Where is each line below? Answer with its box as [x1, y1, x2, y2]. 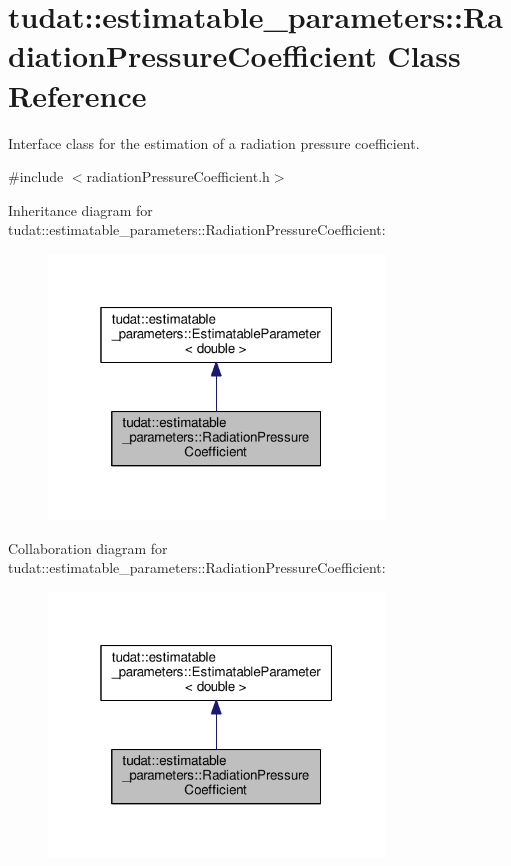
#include [8, 166, 64, 187]
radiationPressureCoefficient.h [86, 166, 270, 187]
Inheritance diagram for [8, 199, 153, 220]
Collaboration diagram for [8, 537, 168, 558]
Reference [8, 74, 147, 115]
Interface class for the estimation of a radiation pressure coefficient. [8, 132, 420, 153]
